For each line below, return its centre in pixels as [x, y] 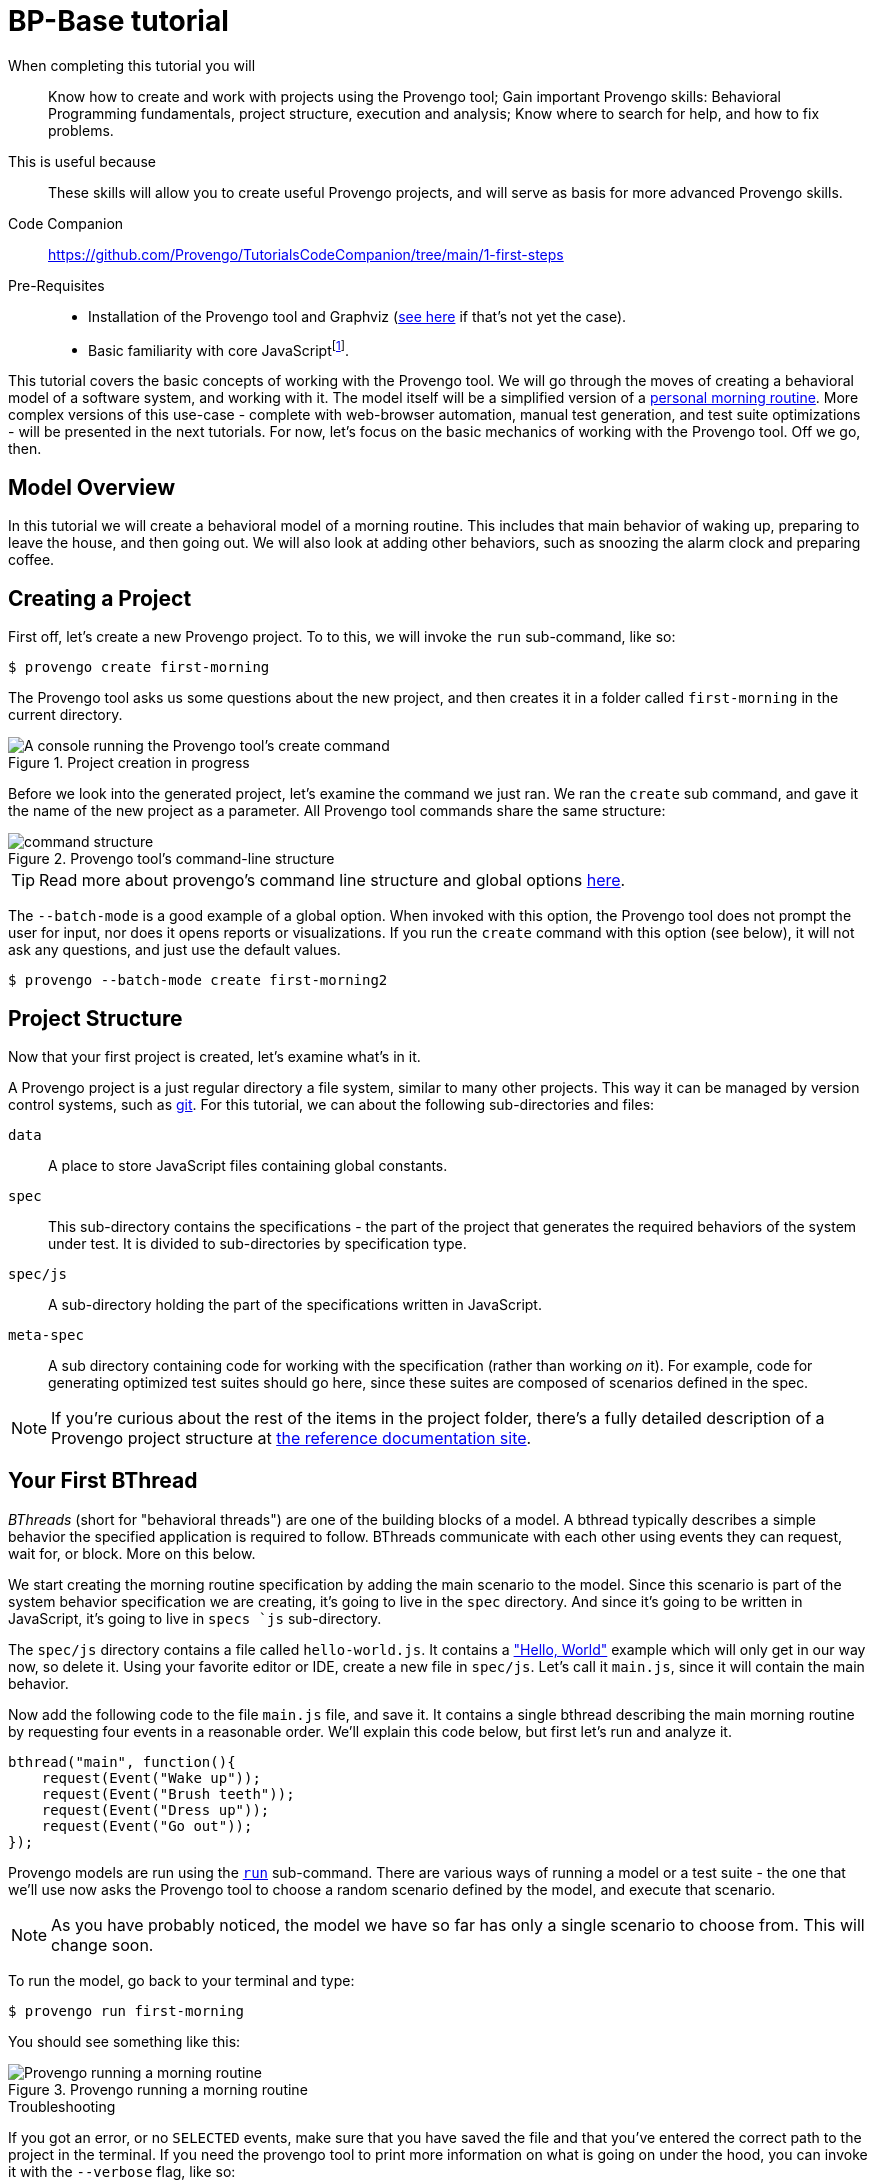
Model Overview [91, 487]
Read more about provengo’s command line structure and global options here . [332, 880]
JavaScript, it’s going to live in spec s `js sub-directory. [195, 1618]
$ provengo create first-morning [139, 667]
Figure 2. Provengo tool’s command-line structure [171, 859]
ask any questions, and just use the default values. [174, 950]
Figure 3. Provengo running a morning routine [158, 2089]
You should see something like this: [124, 2041]
